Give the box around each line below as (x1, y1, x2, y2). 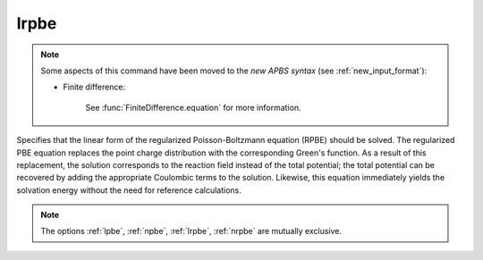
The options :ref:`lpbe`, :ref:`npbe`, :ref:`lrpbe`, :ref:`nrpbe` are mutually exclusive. (40, 226, 342, 237)
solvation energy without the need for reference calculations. (16, 184, 241, 196)
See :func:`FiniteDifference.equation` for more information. (85, 102, 301, 113)
